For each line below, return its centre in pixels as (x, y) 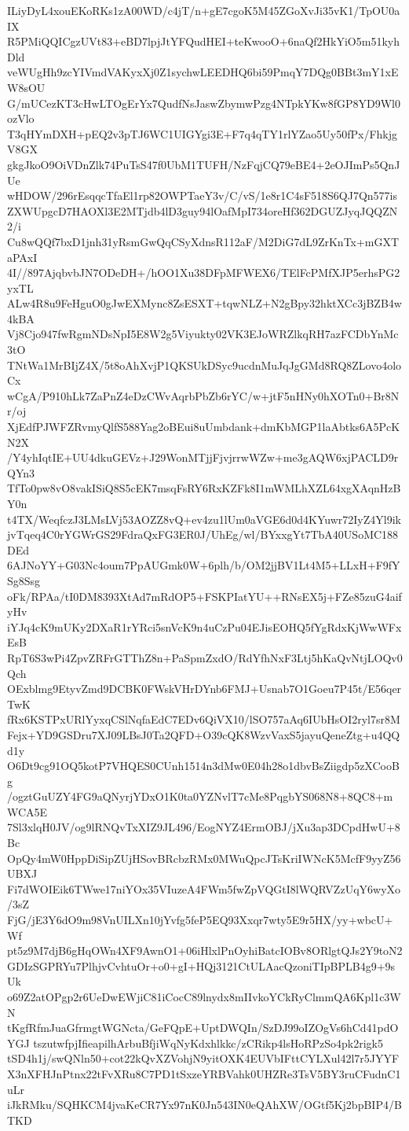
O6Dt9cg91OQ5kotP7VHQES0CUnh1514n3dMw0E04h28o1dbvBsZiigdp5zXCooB (203, 766)
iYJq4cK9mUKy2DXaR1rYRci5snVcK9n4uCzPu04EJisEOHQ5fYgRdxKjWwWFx (204, 626)
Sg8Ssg (24, 580)
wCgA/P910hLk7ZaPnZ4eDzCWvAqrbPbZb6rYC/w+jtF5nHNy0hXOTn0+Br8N (203, 395)
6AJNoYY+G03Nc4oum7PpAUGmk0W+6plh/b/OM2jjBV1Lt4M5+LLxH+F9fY (204, 565)
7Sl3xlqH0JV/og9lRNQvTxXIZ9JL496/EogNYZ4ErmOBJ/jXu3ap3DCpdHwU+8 (204, 827)
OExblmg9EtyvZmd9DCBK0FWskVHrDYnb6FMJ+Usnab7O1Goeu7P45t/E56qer (204, 689)
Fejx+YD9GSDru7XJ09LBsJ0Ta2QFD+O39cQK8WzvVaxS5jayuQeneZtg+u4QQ (204, 734)
